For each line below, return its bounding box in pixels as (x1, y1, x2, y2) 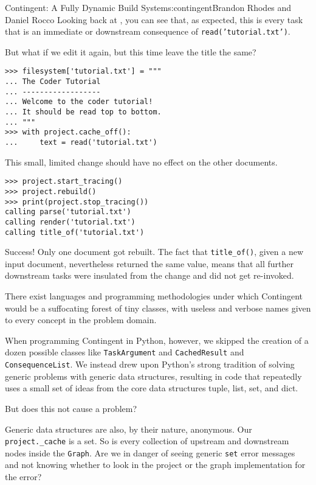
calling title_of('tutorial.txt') (5, 228, 145, 237)
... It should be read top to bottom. (5, 108, 162, 117)
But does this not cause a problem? (5, 402, 137, 414)
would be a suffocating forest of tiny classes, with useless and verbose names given (5, 301, 311, 314)
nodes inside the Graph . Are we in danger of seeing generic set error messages (5, 446, 295, 459)
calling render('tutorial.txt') (5, 217, 136, 226)
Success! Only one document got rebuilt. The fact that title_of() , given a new (5, 245, 304, 258)
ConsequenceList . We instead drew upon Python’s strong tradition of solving (5, 358, 295, 371)
